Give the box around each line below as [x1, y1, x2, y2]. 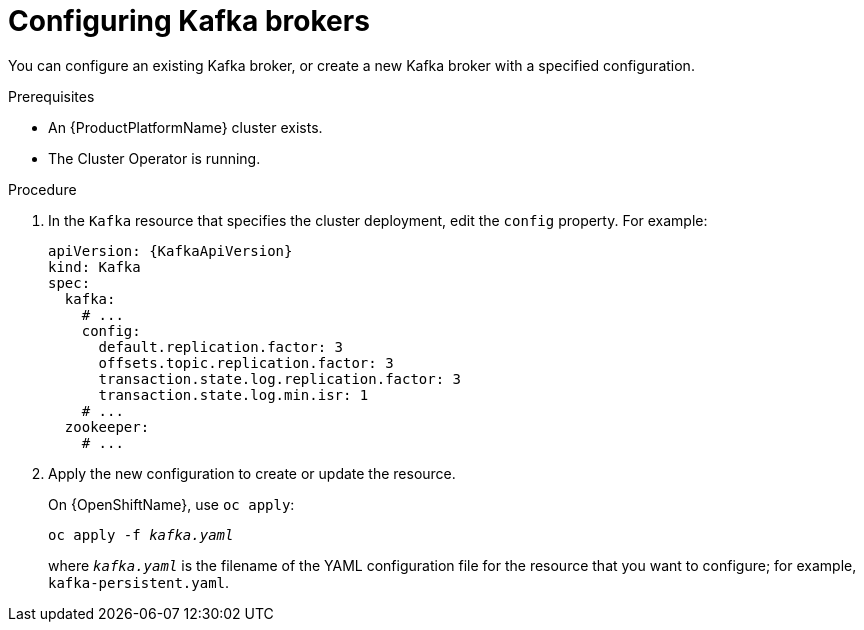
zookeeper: [64, 418, 150, 435]
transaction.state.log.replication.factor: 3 [98, 370, 462, 387]
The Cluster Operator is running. [48, 149, 261, 167]
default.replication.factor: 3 [98, 338, 344, 355]
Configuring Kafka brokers [8, 4, 370, 38]
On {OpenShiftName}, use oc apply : [48, 495, 295, 513]
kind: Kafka [48, 258, 141, 275]
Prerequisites [8, 87, 95, 105]
